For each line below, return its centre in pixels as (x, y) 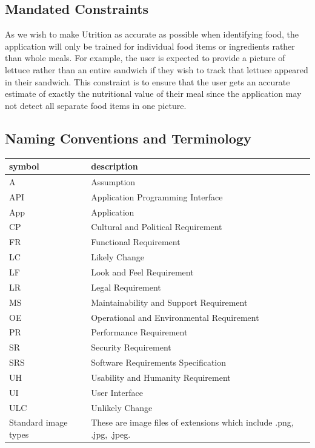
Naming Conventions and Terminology (128, 138)
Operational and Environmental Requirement (175, 317)
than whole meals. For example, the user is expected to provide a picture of (145, 58)
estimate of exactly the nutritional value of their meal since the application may (153, 94)
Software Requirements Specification (159, 362)
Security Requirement (131, 347)
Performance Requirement (139, 332)
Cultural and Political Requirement (157, 227)
